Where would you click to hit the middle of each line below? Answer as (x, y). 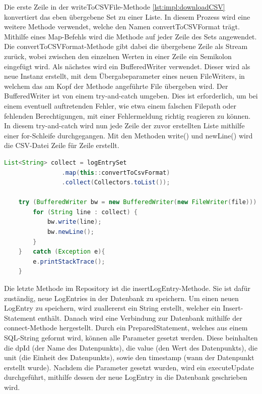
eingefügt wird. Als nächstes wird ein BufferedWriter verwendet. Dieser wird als (127, 66)
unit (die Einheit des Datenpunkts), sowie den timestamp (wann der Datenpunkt (129, 357)
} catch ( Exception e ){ (62, 252)
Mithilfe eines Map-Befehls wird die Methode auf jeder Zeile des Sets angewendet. (130, 36)
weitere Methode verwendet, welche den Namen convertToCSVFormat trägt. (122, 27)
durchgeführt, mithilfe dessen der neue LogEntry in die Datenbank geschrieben (126, 377)
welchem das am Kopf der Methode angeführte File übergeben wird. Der (116, 86)
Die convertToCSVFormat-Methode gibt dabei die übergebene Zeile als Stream (126, 46)
